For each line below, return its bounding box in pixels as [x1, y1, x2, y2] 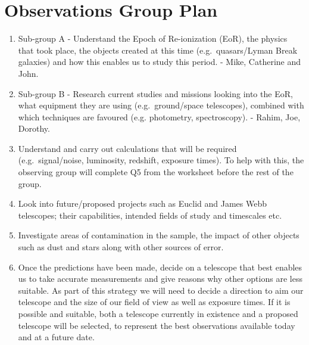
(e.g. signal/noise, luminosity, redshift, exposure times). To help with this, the [18, 154, 304, 166]
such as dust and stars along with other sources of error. [18, 241, 224, 253]
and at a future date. [18, 331, 95, 343]
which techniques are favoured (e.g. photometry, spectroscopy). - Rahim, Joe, [18, 110, 301, 123]
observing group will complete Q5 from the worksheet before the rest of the [18, 166, 294, 178]
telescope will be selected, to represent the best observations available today [18, 319, 295, 331]
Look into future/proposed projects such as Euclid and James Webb [18, 197, 267, 210]
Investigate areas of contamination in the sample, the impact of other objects [18, 229, 299, 241]
